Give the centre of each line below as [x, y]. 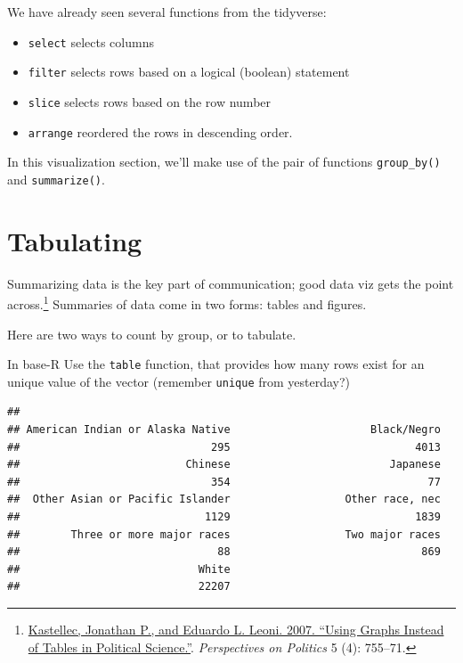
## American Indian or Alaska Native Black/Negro [224, 430]
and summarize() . [56, 179]
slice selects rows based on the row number [150, 101]
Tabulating [75, 240]
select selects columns [91, 41]
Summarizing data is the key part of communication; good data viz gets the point [231, 283]
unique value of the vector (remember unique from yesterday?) [179, 381]
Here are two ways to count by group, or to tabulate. [152, 334]
